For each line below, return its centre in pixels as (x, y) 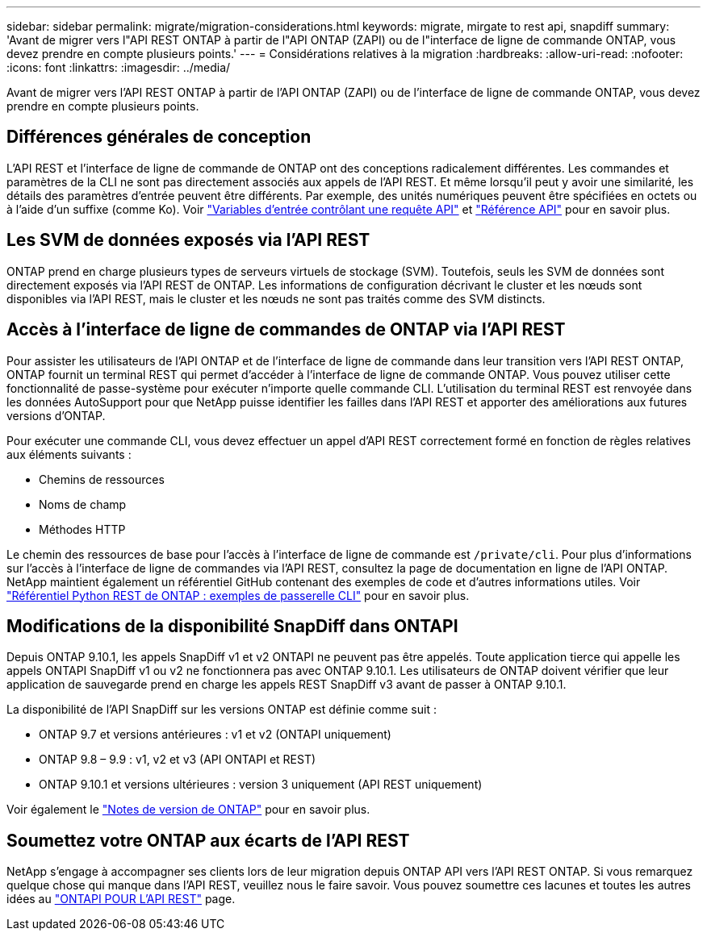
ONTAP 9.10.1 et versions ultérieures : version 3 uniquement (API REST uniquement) (261, 785)
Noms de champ (83, 504)
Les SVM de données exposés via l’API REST (188, 240)
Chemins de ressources (102, 479)
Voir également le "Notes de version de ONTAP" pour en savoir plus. (188, 810)
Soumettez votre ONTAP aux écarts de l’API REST (208, 840)
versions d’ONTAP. (56, 415)
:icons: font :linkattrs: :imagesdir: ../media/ (119, 67)
